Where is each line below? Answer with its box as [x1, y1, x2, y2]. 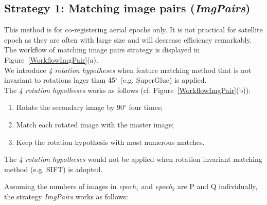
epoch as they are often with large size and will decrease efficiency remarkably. [4, 34, 252, 45]
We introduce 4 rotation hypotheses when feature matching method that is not [4, 64, 252, 75]
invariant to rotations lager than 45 [4, 74, 116, 85]
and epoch [141, 181, 172, 192]
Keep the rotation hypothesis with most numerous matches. [16, 136, 205, 147]
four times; [129, 102, 163, 113]
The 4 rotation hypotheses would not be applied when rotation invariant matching [4, 154, 262, 164]
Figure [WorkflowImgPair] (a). [4, 54, 98, 65]
